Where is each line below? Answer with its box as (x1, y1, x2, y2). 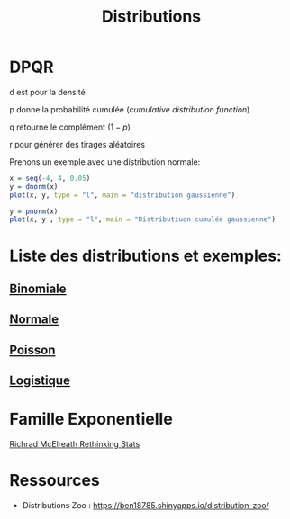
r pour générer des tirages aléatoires (9, 139, 146, 149)
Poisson (9, 342, 56, 357)
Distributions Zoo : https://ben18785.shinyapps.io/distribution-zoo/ (22, 499, 270, 510)
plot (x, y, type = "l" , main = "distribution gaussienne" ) (9, 191, 236, 200)
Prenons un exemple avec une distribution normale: (9, 156, 201, 167)
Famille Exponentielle (9, 409, 173, 429)
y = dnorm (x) (9, 182, 59, 191)
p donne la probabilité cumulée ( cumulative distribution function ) (9, 103, 250, 114)
